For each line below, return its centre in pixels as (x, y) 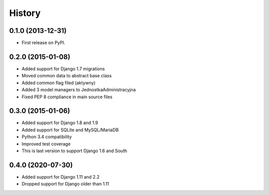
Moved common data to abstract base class (67, 76)
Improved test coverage (46, 144)
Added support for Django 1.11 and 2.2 (61, 177)
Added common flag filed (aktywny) (59, 83)
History (25, 13)
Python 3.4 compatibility (47, 137)
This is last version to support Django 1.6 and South (74, 151)
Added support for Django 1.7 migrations (63, 69)
